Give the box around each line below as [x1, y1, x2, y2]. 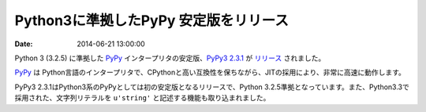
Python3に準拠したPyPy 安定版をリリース [14, 12, 290, 29]
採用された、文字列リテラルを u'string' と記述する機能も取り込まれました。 [14, 93, 271, 103]
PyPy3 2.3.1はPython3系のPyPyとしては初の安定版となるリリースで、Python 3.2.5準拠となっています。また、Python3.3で [14, 82, 409, 92]
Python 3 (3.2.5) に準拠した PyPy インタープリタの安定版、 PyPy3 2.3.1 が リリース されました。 [14, 53, 326, 63]
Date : [14, 39, 33, 49]
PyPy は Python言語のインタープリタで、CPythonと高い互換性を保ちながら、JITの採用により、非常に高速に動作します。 [14, 67, 406, 78]
